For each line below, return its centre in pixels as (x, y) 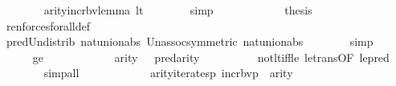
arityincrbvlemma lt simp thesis (178, 10)
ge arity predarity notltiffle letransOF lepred (211, 57)
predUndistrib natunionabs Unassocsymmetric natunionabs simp (190, 41)
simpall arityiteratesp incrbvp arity (168, 73)
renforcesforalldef (48, 25)
